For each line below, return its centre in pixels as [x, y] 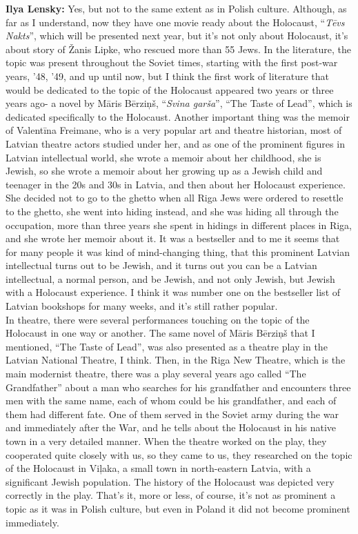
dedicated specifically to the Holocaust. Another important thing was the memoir [178, 116]
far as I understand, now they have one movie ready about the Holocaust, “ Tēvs [175, 22]
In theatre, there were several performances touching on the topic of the [158, 319]
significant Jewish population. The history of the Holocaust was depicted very [170, 481]
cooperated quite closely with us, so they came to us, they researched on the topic [179, 454]
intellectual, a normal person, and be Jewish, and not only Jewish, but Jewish [170, 278]
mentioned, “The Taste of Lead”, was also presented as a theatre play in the [167, 346]
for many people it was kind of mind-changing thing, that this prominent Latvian [178, 251]
